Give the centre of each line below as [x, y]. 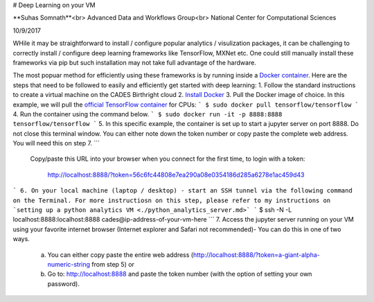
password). [63, 283]
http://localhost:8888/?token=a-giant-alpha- [256, 255]
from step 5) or [113, 264]
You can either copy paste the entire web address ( [121, 255]
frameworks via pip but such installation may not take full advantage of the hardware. [134, 62]
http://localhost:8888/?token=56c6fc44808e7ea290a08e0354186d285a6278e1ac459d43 [176, 175]
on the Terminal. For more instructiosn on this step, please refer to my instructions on [172, 200]
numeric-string [69, 264]
